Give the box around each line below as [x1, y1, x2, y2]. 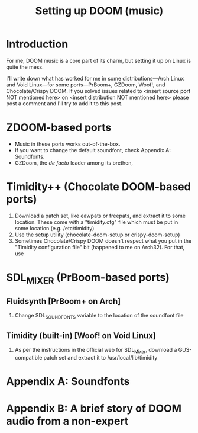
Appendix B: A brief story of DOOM [6, 402, 182, 415]
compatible [14, 354, 43, 361]
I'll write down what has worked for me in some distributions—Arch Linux [6, 75, 184, 82]
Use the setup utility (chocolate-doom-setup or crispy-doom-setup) [14, 231, 180, 238]
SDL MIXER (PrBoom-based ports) [6, 271, 170, 286]
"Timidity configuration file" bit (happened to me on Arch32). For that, [14, 243, 185, 251]
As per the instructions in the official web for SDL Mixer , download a [14, 347, 177, 355]
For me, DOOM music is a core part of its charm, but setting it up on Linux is [6, 57, 191, 64]
